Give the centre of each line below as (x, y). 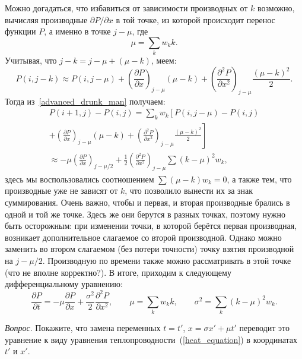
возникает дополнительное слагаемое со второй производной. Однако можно (143, 237)
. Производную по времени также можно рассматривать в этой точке (167, 260)
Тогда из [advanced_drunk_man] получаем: (85, 101)
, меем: (164, 60)
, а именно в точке (77, 31)
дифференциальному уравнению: (64, 284)
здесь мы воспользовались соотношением (80, 179)
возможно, (276, 8)
